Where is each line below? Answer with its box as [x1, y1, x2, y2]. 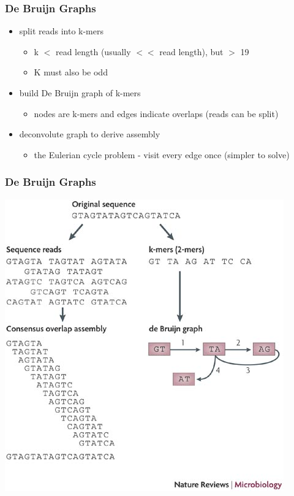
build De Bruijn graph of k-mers [19, 86, 141, 99]
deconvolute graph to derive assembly [19, 128, 160, 140]
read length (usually [55, 45, 131, 58]
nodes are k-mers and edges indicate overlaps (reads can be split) [34, 107, 279, 120]
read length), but [159, 45, 224, 58]
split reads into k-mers [19, 25, 104, 37]
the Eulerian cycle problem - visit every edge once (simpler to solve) [34, 148, 290, 161]
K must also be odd [34, 66, 108, 78]
